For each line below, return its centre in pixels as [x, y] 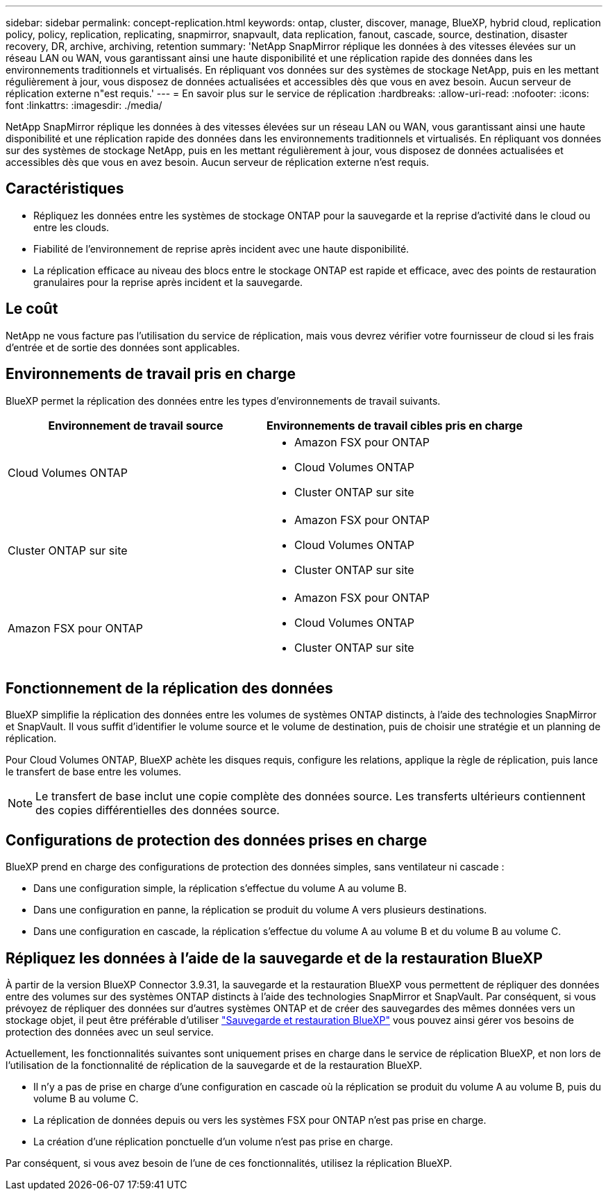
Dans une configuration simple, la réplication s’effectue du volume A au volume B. [220, 888]
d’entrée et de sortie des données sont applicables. [123, 347]
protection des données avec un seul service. [110, 1032]
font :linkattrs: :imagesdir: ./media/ [84, 105]
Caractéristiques [65, 189]
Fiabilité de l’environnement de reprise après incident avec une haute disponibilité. [221, 249]
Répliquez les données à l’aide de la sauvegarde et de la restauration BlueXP [274, 958]
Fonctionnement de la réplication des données [169, 688]
